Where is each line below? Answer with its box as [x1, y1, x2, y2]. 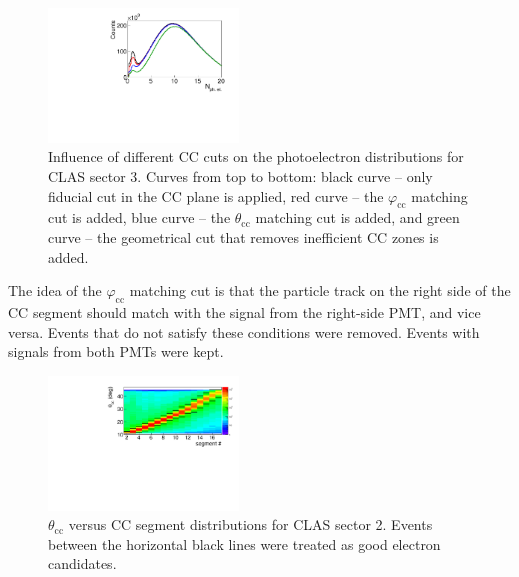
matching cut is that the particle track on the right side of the [129, 280, 511, 301]
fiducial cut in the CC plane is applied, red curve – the [48, 185, 384, 206]
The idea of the [8, 280, 102, 301]
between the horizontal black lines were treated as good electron [48, 533, 441, 554]
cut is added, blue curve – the [48, 207, 231, 228]
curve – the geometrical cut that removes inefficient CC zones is [48, 227, 439, 248]
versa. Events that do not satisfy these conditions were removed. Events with [8, 321, 480, 342]
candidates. [48, 553, 117, 574]
